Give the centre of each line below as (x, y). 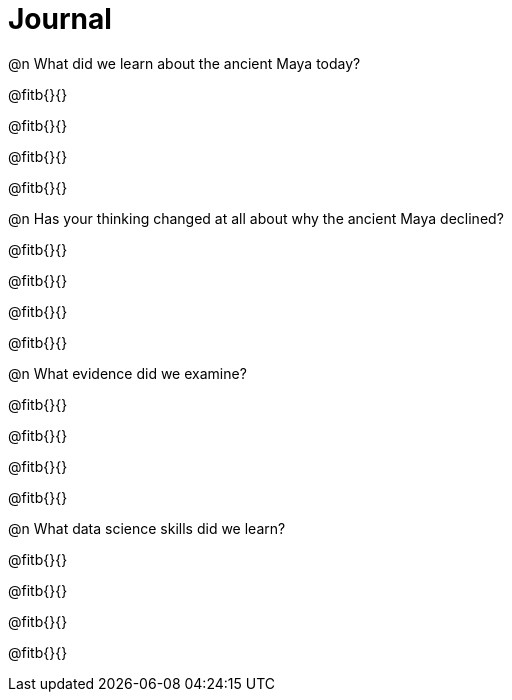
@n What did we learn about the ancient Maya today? (184, 63)
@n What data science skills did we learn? (147, 528)
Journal (60, 19)
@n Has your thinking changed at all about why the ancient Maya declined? (256, 218)
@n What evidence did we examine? (127, 373)
